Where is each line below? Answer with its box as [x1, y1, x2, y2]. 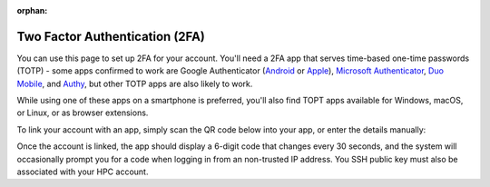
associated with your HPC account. [16, 166, 149, 177]
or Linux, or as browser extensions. [16, 107, 149, 118]
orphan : [16, 5, 48, 15]
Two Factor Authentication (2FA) [16, 28, 206, 44]
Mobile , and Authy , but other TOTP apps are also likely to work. [16, 78, 253, 89]
